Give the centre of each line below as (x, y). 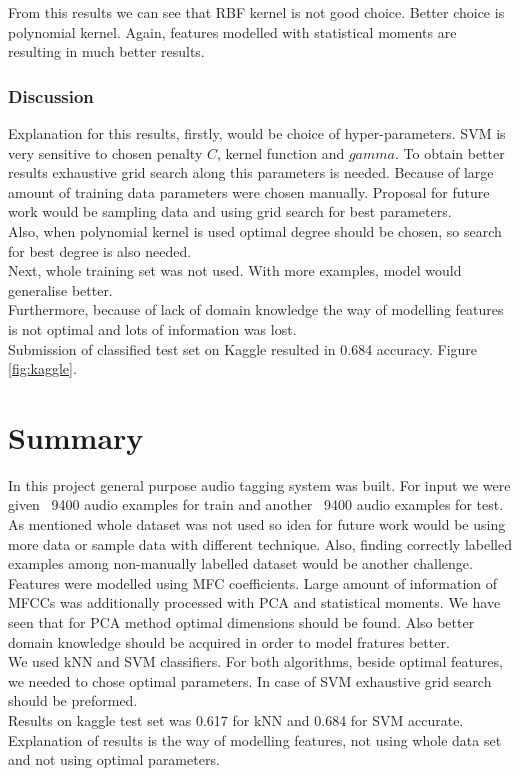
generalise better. (60, 289)
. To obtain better (449, 152)
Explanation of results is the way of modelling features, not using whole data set (255, 739)
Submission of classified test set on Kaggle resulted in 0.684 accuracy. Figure (243, 348)
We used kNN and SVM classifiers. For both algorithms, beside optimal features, (255, 661)
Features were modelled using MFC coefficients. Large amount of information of (253, 582)
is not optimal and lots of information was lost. (152, 328)
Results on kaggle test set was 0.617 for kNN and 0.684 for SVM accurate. (236, 719)
